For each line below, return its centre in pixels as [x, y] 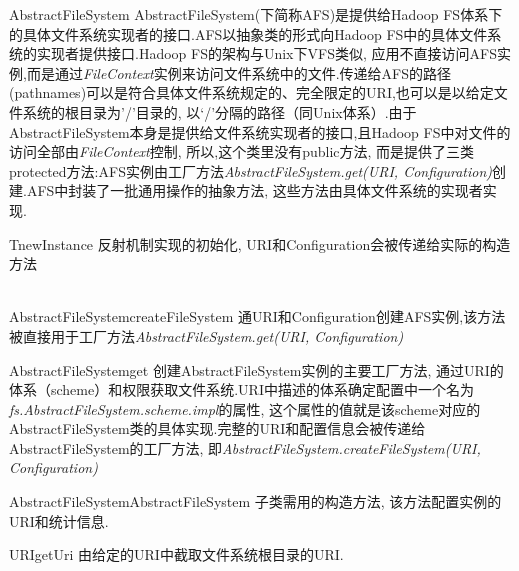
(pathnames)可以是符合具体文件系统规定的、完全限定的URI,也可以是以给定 [251, 92]
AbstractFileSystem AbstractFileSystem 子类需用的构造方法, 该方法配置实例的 [255, 501]
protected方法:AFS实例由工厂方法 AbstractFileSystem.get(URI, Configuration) [251, 170]
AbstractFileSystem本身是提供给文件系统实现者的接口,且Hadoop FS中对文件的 [260, 131]
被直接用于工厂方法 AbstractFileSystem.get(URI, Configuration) [206, 335]
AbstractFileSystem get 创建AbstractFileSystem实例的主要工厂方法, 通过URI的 [256, 369]
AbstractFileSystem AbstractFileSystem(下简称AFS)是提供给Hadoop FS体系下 [256, 14]
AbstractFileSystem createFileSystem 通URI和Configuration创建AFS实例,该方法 [257, 316]
